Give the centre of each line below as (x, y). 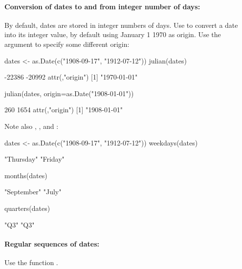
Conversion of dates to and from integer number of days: (102, 6)
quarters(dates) (27, 208)
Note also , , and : (32, 126)
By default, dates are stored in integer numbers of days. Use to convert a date (121, 25)
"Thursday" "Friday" (34, 159)
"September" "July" (33, 192)
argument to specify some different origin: (67, 44)
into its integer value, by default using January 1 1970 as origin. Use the (113, 34)
